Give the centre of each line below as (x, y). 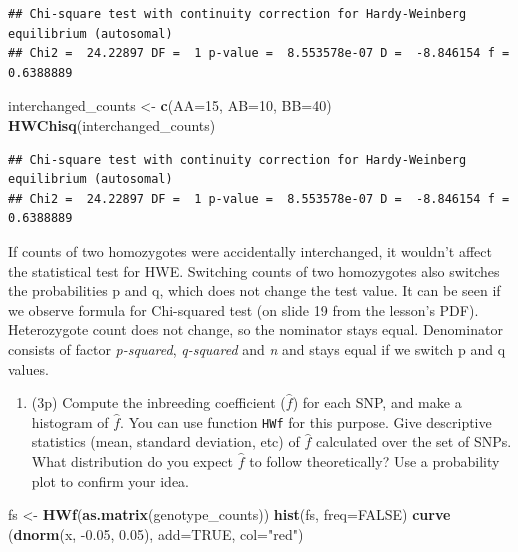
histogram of (70, 421)
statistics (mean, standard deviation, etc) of (165, 441)
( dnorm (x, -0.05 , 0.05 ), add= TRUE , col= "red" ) (156, 533)
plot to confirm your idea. (110, 480)
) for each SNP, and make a (377, 402)
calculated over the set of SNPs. (413, 441)
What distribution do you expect (132, 460)
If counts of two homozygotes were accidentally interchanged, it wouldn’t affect (250, 250)
